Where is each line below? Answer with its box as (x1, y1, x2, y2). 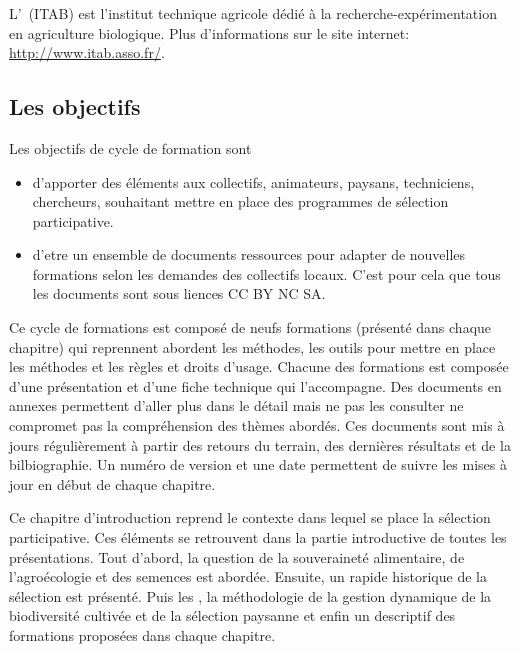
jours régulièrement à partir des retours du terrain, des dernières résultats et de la (9, 434, 511, 455)
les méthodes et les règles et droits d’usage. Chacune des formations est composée (9, 356, 509, 377)
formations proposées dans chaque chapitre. (9, 624, 276, 645)
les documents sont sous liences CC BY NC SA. (32, 283, 326, 304)
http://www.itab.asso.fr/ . (9, 42, 165, 63)
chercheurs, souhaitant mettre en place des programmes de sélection (32, 191, 449, 212)
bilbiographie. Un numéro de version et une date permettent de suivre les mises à (9, 454, 507, 475)
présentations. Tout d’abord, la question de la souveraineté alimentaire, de (9, 546, 465, 567)
